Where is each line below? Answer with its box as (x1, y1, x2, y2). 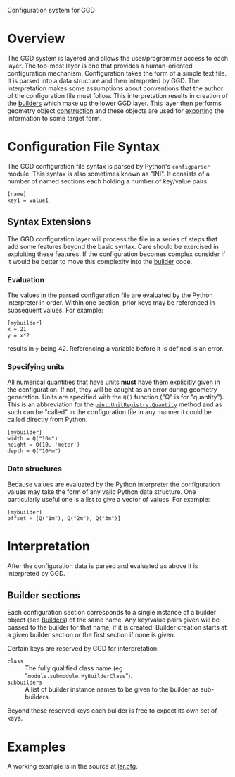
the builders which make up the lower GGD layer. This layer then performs (7, 99, 222, 107)
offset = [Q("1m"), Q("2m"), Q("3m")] (7, 514, 121, 522)
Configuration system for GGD (7, 6, 95, 14)
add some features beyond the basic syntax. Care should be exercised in (7, 242, 220, 251)
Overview (7, 31, 65, 47)
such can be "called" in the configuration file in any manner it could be (7, 408, 212, 416)
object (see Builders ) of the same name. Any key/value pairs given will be (7, 615, 220, 624)
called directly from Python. (7, 416, 88, 424)
